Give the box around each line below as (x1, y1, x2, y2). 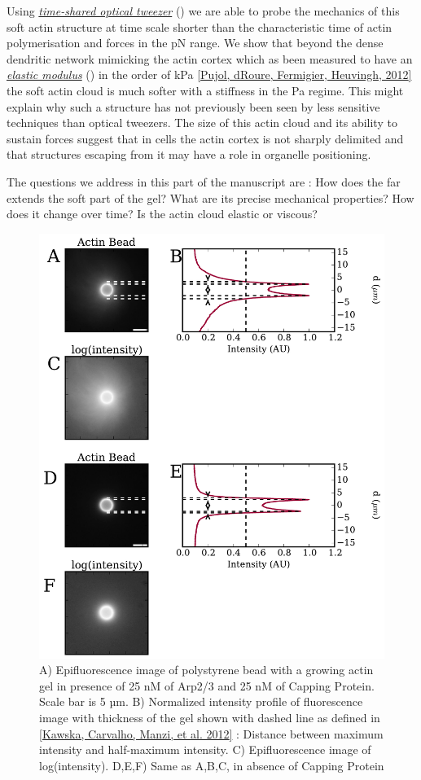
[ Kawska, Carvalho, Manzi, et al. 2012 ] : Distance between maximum (39, 725, 384, 742)
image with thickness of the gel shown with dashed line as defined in (39, 708, 380, 725)
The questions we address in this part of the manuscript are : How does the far (7, 173, 401, 190)
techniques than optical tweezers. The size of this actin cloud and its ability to (7, 114, 397, 131)
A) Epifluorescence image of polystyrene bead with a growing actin (39, 661, 374, 678)
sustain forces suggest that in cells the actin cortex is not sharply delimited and (7, 129, 404, 147)
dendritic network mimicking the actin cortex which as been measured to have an (7, 50, 413, 67)
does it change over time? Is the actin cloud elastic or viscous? (7, 205, 318, 222)
